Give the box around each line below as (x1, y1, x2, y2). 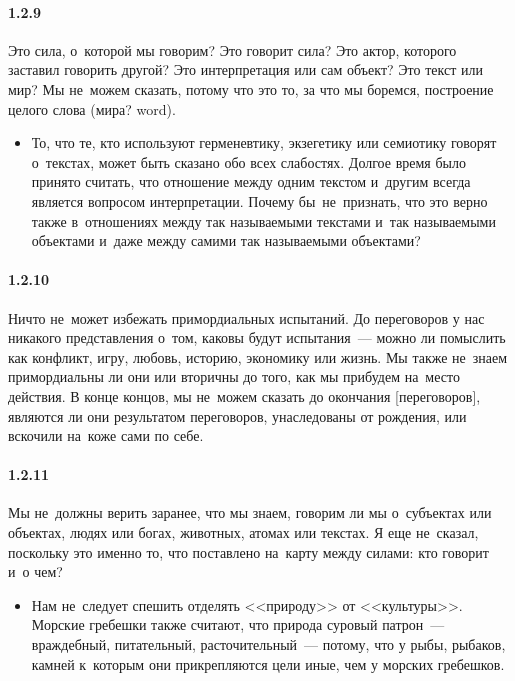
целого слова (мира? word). (8, 98, 176, 119)
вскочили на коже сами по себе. (8, 425, 204, 446)
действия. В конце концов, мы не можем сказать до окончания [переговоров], (8, 385, 481, 406)
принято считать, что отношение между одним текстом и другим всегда (31, 171, 471, 192)
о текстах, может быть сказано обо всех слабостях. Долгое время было (31, 151, 466, 172)
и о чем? (8, 561, 63, 582)
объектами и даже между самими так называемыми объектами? (31, 230, 421, 251)
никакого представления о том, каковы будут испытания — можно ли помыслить (8, 327, 506, 348)
